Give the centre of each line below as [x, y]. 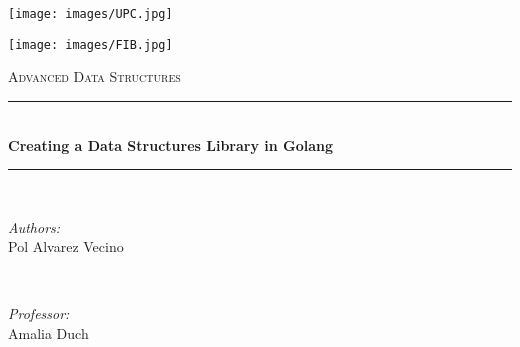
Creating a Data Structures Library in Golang [171, 144]
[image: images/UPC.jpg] [90, 14]
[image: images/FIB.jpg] [90, 44]
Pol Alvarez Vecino [66, 246]
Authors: [34, 226]
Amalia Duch [48, 333]
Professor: [39, 313]
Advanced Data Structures [94, 76]
